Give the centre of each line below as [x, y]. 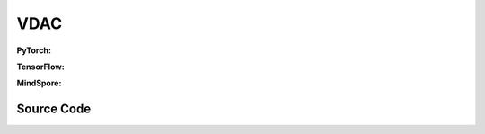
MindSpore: [39, 83]
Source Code [54, 109]
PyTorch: [34, 50]
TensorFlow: [40, 67]
